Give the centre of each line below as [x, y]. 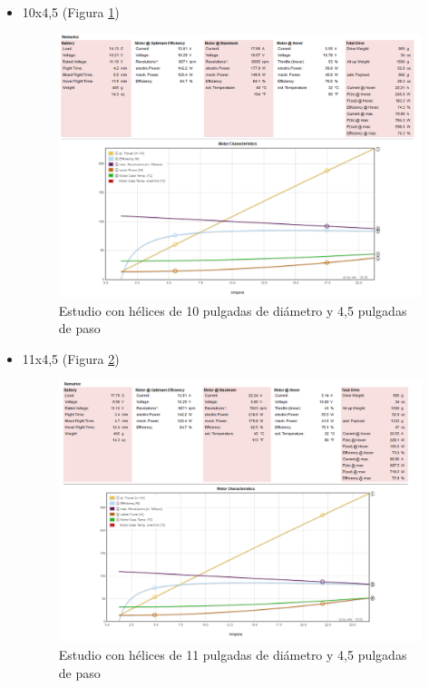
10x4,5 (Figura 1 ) [71, 12]
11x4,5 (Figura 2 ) [71, 358]
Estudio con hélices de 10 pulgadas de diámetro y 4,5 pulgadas [233, 310]
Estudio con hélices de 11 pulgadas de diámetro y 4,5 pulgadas [233, 654]
